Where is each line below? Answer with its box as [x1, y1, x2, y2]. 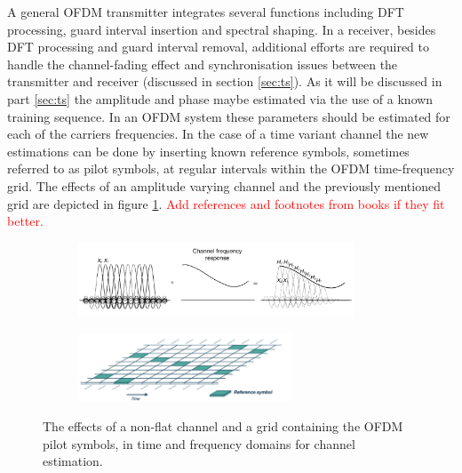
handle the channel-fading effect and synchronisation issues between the [7, 54, 398, 73]
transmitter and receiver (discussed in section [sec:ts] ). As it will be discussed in [7, 72, 442, 91]
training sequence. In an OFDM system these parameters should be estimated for [7, 107, 450, 125]
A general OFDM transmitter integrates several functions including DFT [7, 3, 404, 20]
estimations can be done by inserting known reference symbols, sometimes [7, 141, 410, 160]
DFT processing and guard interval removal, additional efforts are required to [7, 37, 430, 56]
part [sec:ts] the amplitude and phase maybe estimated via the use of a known [7, 89, 434, 108]
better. [7, 212, 44, 230]
